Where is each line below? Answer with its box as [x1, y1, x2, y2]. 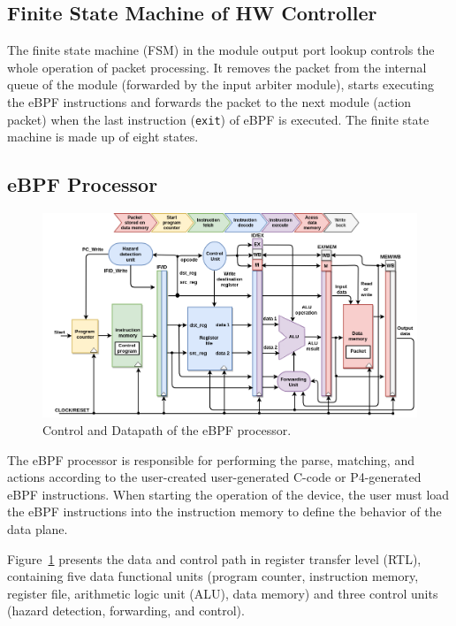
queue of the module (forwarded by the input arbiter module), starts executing [7, 75, 434, 94]
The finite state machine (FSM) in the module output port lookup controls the [7, 41, 435, 59]
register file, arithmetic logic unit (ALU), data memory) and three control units [7, 584, 438, 602]
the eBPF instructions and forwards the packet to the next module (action [7, 92, 412, 111]
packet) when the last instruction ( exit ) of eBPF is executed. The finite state [7, 110, 429, 128]
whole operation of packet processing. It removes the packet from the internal [7, 57, 427, 76]
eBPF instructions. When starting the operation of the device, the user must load [7, 485, 450, 503]
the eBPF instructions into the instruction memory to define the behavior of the [7, 502, 442, 521]
